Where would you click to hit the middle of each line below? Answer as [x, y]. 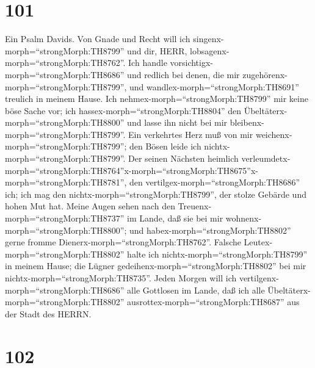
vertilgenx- [259, 278]
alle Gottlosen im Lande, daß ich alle [196, 290]
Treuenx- [195, 206]
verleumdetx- [266, 158]
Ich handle [148, 63]
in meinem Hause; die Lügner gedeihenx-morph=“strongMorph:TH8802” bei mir [156, 266]
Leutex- [258, 242]
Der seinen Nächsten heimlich [183, 158]
